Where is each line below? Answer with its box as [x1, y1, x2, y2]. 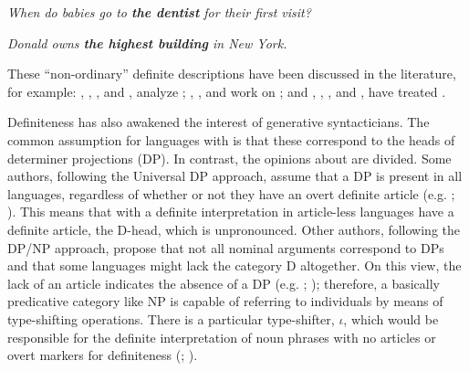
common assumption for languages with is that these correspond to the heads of [7, 130, 455, 149]
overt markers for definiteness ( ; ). [7, 345, 198, 365]
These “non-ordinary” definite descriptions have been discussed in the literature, [7, 64, 456, 83]
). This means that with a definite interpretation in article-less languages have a [7, 202, 454, 221]
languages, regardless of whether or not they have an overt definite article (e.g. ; [7, 184, 455, 203]
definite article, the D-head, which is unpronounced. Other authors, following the [7, 219, 461, 238]
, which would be [343, 309, 439, 328]
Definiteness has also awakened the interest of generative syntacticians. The [7, 112, 430, 132]
